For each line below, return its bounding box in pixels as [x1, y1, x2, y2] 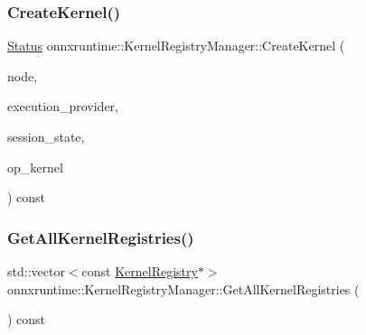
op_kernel [7, 157, 63, 176]
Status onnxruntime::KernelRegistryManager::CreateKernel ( [7, 36, 345, 55]
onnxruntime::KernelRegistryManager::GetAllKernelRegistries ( [7, 279, 360, 298]
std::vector [7, 262, 65, 280]
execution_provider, [7, 97, 118, 116]
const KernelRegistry [81, 262, 198, 280]
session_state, [7, 127, 85, 145]
